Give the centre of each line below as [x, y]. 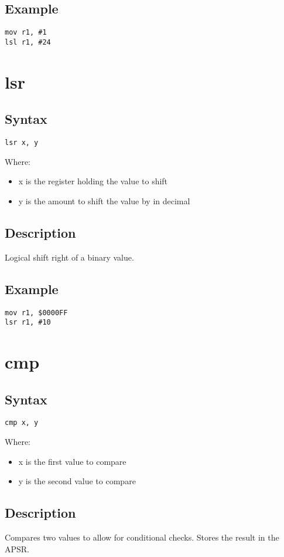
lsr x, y [22, 143]
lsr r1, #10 [28, 323]
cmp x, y [22, 423]
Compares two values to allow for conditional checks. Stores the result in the [142, 537]
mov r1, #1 [26, 33]
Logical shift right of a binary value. [69, 257]
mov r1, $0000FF [36, 313]
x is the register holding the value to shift [93, 181]
